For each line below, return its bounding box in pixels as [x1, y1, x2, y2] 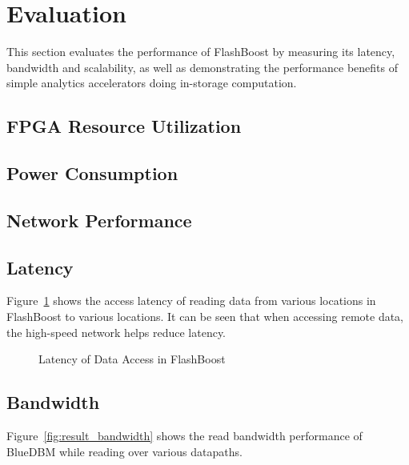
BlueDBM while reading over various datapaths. [6, 443, 243, 459]
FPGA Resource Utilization [6, 114, 242, 138]
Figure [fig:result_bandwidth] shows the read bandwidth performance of [6, 427, 363, 444]
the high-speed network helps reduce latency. [6, 323, 227, 340]
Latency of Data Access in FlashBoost [38, 351, 226, 367]
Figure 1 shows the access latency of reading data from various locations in [6, 292, 376, 309]
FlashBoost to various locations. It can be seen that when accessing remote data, [6, 308, 404, 325]
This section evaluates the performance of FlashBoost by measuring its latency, [6, 43, 395, 60]
